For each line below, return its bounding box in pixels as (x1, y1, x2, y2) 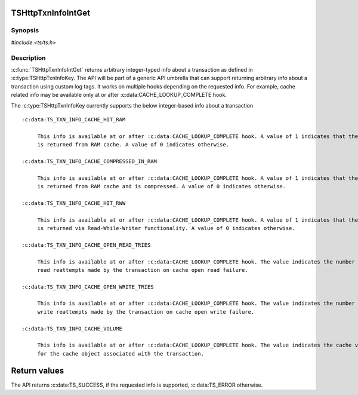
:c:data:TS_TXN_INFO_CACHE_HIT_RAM (21, 116, 126, 123)
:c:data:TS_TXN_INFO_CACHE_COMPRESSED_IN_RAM (21, 158, 158, 164)
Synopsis (11, 26, 39, 35)
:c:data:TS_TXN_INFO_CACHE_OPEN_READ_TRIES (21, 241, 151, 248)
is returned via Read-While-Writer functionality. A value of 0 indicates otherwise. (37, 225, 295, 231)
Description (11, 54, 46, 62)
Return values (11, 365, 64, 376)
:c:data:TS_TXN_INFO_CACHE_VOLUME (21, 325, 122, 332)
